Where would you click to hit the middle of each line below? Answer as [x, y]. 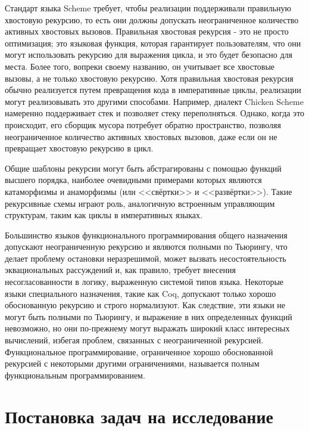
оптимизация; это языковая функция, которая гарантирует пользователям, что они [153, 43]
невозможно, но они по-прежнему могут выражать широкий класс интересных [147, 328]
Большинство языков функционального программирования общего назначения [146, 235]
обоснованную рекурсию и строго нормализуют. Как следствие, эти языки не [145, 305]
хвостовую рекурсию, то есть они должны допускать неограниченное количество [152, 19]
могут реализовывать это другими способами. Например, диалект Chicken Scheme [154, 101]
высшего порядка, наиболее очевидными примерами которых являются [133, 180]
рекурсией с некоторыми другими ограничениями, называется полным [132, 363]
